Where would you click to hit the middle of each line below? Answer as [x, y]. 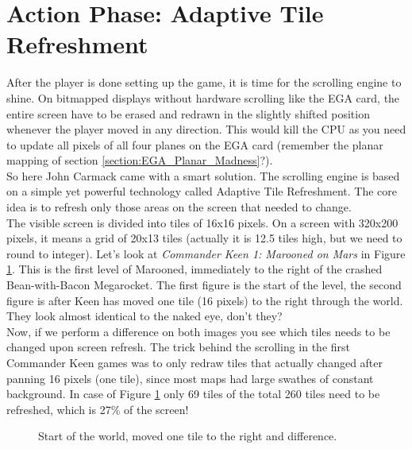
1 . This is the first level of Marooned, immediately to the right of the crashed [194, 269]
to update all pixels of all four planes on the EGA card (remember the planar [195, 144]
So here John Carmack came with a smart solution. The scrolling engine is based [203, 175]
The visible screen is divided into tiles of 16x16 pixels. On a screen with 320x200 [202, 222]
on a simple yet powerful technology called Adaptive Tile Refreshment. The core [202, 191]
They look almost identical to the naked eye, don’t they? [144, 316]
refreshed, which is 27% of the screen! [98, 409]
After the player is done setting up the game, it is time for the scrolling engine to [204, 82]
